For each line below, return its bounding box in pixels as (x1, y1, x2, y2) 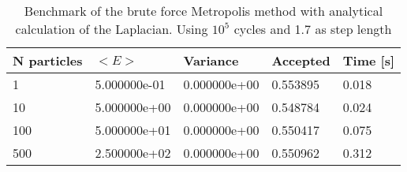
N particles (13, 51, 83, 69)
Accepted (271, 51, 330, 69)
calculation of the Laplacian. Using (15, 20, 208, 38)
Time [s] (342, 51, 395, 69)
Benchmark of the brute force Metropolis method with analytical (24, 2, 383, 20)
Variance (183, 51, 239, 69)
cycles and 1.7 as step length (233, 20, 392, 38)
